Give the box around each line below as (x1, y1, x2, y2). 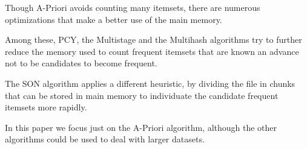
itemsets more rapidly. (5, 101, 87, 113)
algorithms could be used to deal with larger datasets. (5, 133, 205, 145)
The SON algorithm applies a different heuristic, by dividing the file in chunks (5, 77, 295, 89)
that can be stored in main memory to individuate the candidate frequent (5, 89, 279, 101)
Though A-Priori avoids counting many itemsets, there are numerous (5, 1, 260, 13)
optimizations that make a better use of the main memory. (5, 13, 222, 25)
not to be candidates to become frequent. (5, 57, 157, 69)
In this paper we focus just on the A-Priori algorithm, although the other (5, 121, 277, 133)
